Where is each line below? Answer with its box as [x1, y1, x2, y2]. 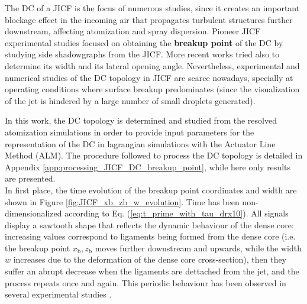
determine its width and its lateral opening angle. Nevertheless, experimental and [5, 59, 300, 72]
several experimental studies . [5, 288, 112, 300]
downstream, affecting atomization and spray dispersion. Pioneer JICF [5, 25, 261, 37]
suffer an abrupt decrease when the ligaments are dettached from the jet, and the [5, 265, 299, 277]
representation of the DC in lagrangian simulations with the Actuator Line [5, 137, 276, 150]
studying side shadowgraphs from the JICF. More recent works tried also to [5, 48, 280, 60]
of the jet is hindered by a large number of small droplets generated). [5, 94, 256, 106]
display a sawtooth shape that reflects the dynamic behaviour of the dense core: [5, 218, 294, 231]
